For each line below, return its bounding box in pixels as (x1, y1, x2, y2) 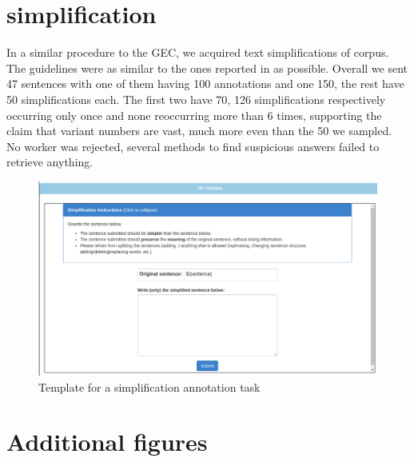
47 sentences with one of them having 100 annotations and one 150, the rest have (6, 75, 404, 92)
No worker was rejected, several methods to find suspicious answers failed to (6, 137, 380, 154)
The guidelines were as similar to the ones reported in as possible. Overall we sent (6, 59, 408, 76)
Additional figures (6, 425, 208, 458)
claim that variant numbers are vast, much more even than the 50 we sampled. (6, 122, 392, 139)
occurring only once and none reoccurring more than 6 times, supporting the (6, 106, 382, 123)
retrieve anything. (6, 153, 94, 170)
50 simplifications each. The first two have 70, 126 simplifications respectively (6, 90, 386, 107)
